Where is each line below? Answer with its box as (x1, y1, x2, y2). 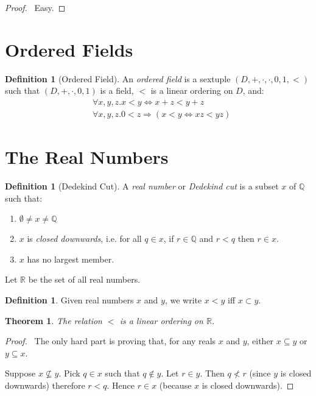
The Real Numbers (5, 144, 169, 169)
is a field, (100, 84, 134, 97)
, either (247, 334, 274, 347)
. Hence (107, 379, 135, 392)
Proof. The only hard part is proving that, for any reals (5, 334, 216, 347)
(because (159, 379, 192, 392)
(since (249, 367, 271, 380)
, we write (164, 294, 202, 306)
